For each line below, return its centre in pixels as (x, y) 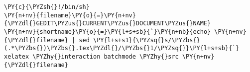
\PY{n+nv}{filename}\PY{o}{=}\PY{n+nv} (70, 15)
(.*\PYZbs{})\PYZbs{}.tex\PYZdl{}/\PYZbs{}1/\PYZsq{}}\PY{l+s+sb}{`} (122, 48)
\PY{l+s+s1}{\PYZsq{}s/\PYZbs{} (146, 40)
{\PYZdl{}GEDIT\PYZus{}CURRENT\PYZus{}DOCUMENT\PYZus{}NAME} (108, 24)
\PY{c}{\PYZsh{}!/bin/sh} (47, 7)
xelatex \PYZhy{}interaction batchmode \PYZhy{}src (91, 56)
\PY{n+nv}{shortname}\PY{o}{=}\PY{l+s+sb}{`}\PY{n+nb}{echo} (108, 32)
